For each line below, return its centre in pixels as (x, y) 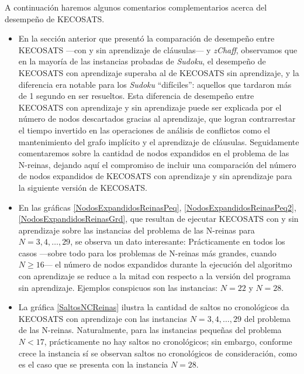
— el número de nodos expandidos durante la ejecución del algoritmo (168, 264)
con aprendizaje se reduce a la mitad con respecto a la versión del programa (154, 276)
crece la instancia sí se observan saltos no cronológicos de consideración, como (158, 353)
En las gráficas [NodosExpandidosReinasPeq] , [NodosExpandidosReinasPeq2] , (157, 207)
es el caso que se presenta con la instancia (93, 364)
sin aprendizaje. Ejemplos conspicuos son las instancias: (118, 287)
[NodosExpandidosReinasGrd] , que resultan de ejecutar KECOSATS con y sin (158, 219)
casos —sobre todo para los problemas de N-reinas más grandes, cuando (147, 253)
